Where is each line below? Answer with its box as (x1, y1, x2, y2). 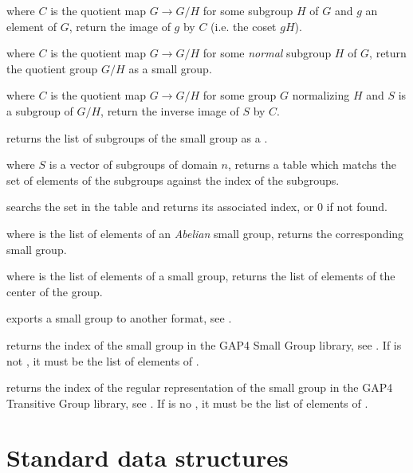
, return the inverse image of (100, 102, 239, 119)
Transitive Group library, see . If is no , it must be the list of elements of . (6, 394, 368, 411)
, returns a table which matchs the (227, 156, 396, 173)
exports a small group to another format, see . (6, 310, 232, 326)
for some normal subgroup (203, 45, 332, 61)
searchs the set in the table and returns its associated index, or (6, 198, 314, 215)
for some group (203, 87, 277, 104)
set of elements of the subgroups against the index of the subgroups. (6, 171, 340, 188)
